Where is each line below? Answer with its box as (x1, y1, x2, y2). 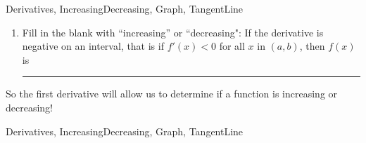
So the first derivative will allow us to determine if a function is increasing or (6, 86, 338, 101)
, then (299, 39, 325, 53)
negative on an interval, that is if (22, 39, 164, 53)
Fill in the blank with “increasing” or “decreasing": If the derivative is (22, 25, 324, 39)
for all (219, 39, 245, 53)
